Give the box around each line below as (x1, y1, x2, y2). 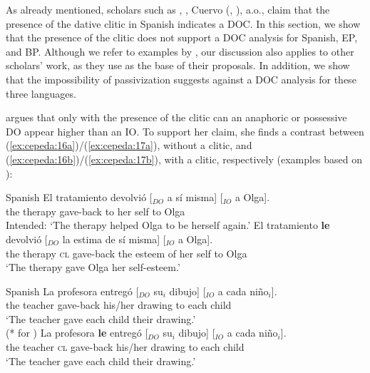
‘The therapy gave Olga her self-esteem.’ (6, 260, 180, 275)
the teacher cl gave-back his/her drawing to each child (6, 339, 245, 354)
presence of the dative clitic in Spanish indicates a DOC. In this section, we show (6, 16, 361, 31)
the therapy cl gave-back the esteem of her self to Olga (6, 245, 247, 260)
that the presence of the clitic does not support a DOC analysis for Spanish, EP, (6, 30, 358, 45)
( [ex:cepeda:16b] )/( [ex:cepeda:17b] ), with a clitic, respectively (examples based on (6, 151, 363, 166)
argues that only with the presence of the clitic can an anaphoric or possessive (6, 110, 347, 125)
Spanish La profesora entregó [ (6, 283, 139, 298)
